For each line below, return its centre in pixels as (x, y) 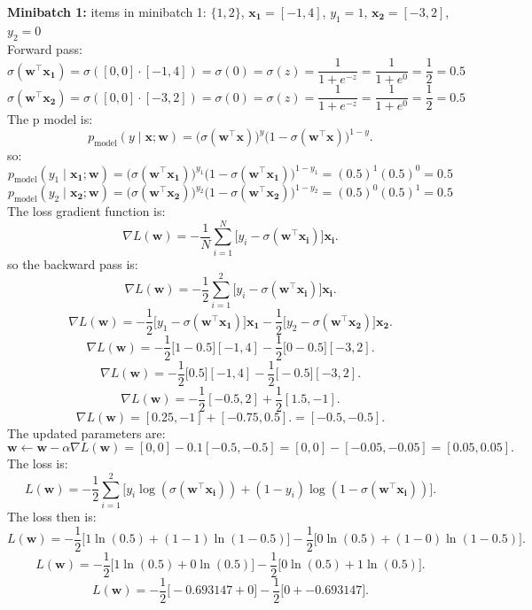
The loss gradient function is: (86, 211)
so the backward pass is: (73, 263)
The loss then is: (52, 516)
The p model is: (50, 119)
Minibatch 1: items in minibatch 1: (107, 12)
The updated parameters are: (86, 432)
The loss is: (38, 463)
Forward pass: (45, 48)
